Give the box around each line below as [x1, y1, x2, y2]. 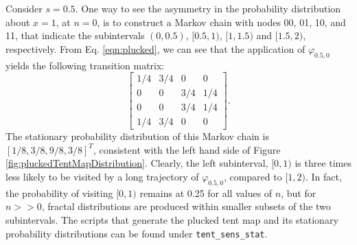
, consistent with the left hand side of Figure [93, 142, 281, 156]
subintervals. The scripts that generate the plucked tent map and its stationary [5, 213, 338, 227]
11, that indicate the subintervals [5, 28, 145, 43]
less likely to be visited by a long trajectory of [5, 170, 199, 184]
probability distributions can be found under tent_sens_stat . [5, 226, 268, 240]
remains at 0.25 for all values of [139, 185, 273, 200]
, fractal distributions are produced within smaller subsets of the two [41, 199, 331, 213]
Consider [5, 1, 43, 15]
